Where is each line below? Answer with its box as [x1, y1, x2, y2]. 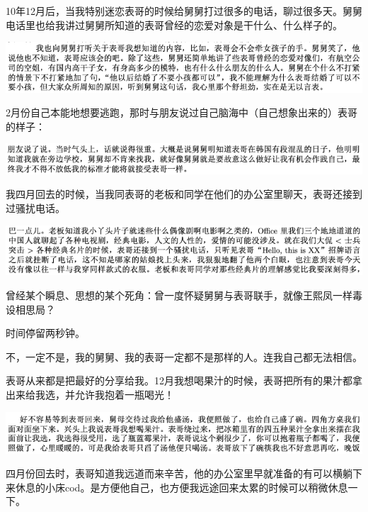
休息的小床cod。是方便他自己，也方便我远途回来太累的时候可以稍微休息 [15, 479, 348, 494]
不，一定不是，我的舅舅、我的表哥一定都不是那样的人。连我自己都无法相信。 [6, 349, 362, 364]
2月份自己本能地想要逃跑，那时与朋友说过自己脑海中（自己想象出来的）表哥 [6, 105, 357, 120]
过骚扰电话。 [6, 201, 65, 215]
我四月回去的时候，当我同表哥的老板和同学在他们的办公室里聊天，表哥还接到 [6, 187, 362, 201]
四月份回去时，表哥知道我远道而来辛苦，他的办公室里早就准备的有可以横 [6, 466, 343, 481]
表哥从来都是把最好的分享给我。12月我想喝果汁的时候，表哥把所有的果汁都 [6, 373, 352, 388]
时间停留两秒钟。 [6, 325, 85, 340]
